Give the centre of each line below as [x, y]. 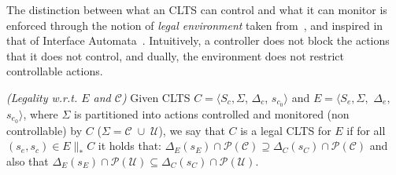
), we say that [192, 130]
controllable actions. [55, 71]
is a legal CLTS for [286, 130]
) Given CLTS [156, 97]
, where [41, 113]
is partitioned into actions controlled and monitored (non [212, 113]
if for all [366, 130]
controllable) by [44, 130]
